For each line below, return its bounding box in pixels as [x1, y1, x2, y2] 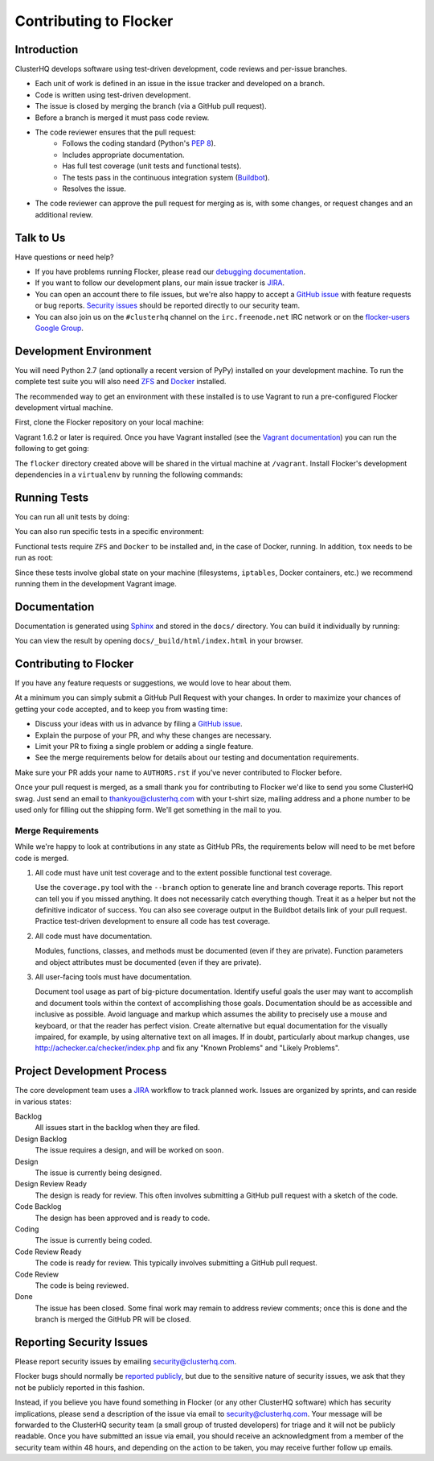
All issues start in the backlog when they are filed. [35, 1123, 200, 1132]
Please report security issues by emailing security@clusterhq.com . [14, 1357, 237, 1367]
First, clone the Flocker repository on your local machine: [14, 417, 204, 427]
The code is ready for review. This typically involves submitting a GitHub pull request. [35, 1258, 317, 1268]
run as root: [14, 553, 54, 563]
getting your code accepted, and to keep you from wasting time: [14, 704, 228, 714]
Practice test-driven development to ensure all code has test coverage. [35, 917, 271, 926]
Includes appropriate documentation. [62, 150, 185, 159]
